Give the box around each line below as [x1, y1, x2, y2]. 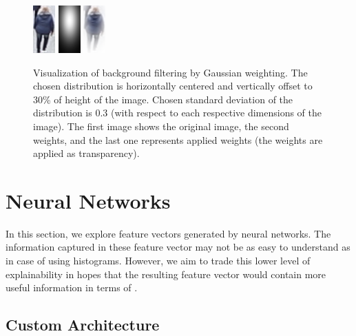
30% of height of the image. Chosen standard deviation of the [33, 92, 293, 106]
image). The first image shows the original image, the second [33, 118, 289, 133]
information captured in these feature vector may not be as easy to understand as [6, 240, 350, 254]
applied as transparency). [33, 146, 140, 160]
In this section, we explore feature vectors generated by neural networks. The [6, 226, 331, 240]
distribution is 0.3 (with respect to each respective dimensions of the [33, 105, 322, 120]
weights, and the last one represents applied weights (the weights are [33, 132, 323, 147]
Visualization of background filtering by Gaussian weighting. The [33, 65, 308, 79]
